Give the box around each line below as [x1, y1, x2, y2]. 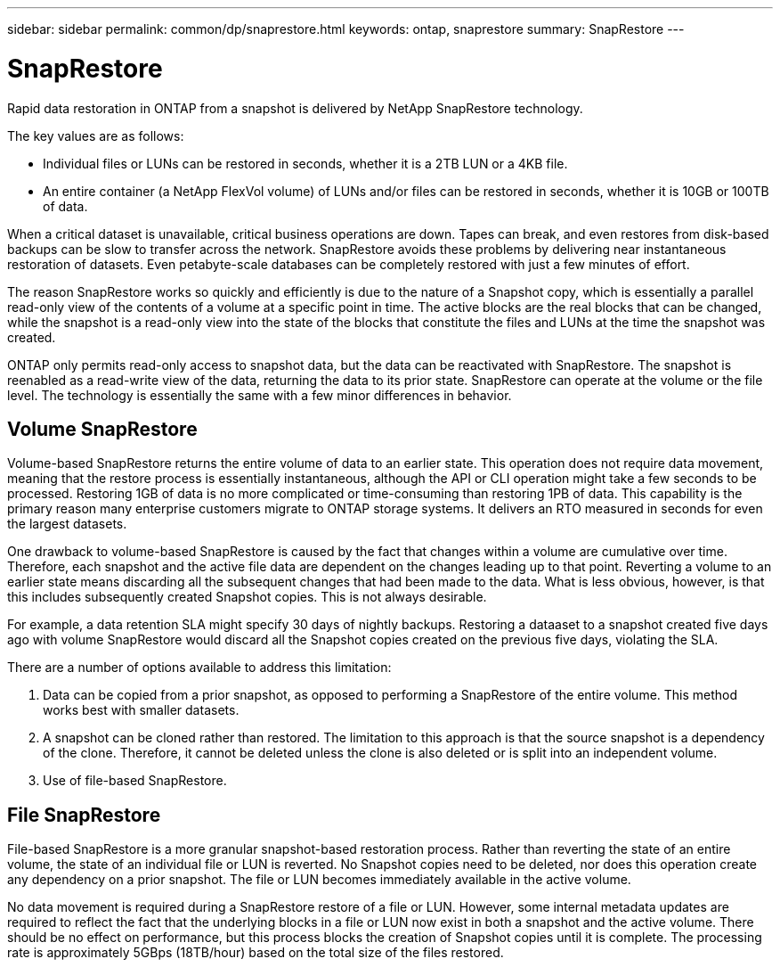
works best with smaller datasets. [43, 702, 240, 718]
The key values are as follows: [7, 127, 184, 143]
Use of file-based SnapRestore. [43, 773, 227, 789]
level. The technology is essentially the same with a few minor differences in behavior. [7, 387, 512, 403]
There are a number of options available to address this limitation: [7, 660, 392, 676]
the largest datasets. [7, 516, 127, 532]
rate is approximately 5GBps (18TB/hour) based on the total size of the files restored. [7, 945, 504, 961]
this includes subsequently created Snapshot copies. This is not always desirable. [7, 589, 487, 605]
